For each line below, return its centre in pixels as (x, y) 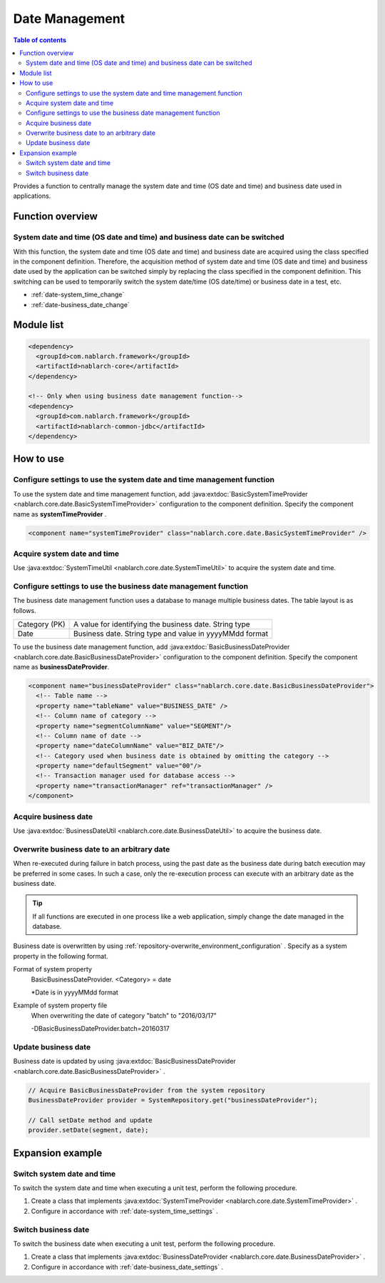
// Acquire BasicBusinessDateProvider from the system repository (147, 1090)
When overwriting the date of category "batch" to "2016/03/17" (124, 1015)
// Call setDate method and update (90, 1120)
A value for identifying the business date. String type (162, 624)
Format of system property (53, 969)
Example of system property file (60, 1005)
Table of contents (40, 40)
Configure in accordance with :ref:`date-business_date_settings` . (127, 1267)
